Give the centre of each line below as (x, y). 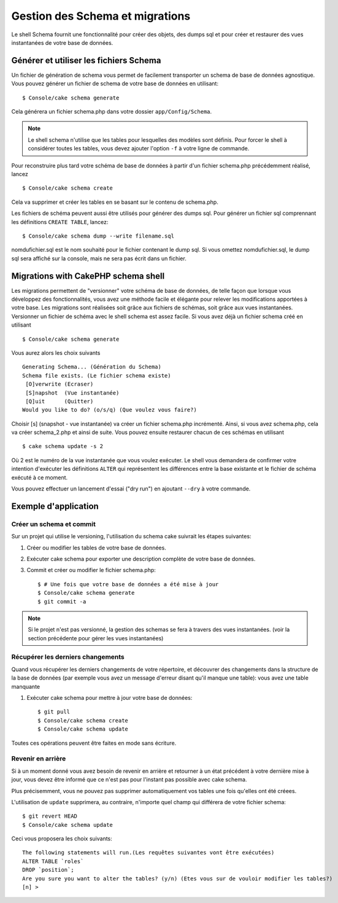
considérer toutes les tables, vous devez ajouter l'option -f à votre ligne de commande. (139, 149)
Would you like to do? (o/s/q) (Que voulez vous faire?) (110, 410)
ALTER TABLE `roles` (53, 861)
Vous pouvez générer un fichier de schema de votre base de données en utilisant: (115, 83)
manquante (25, 686)
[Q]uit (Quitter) (60, 401)
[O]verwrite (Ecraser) (60, 384)
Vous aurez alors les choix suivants (56, 352)
